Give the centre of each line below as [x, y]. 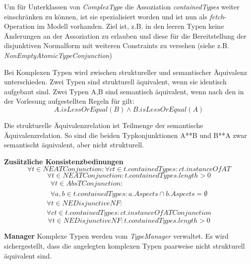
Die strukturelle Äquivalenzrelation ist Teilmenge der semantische [104, 125]
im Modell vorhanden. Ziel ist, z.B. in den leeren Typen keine [130, 26]
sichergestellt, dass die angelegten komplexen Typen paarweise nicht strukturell [125, 246]
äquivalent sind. [28, 255]
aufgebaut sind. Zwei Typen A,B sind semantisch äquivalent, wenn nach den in [124, 91]
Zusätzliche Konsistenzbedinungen [64, 161]
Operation [19, 26]
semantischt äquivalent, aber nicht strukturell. [74, 145]
